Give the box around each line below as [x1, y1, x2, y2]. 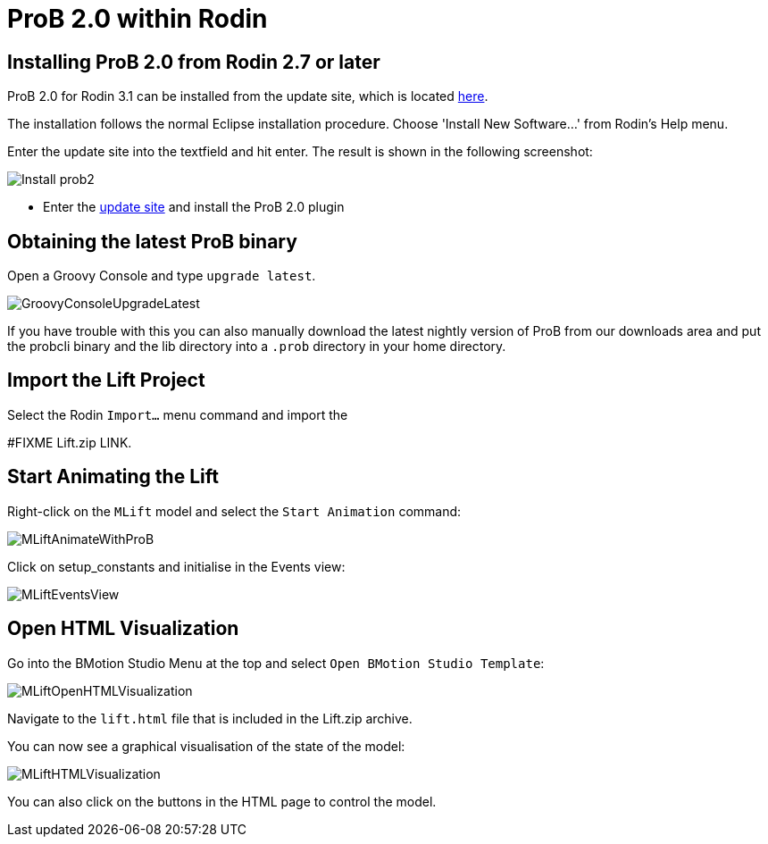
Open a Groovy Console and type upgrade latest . [7, 268, 316, 284]
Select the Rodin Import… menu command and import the [7, 406, 348, 422]
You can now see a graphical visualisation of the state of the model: [7, 738, 405, 754]
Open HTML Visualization [7, 617, 239, 640]
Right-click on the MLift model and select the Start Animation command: [7, 503, 462, 519]
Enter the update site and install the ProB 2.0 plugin [43, 199, 345, 215]
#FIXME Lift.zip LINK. [7, 434, 132, 450]
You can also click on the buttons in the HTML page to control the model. [7, 793, 437, 809]
